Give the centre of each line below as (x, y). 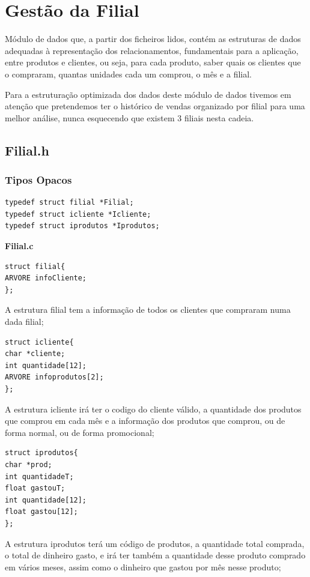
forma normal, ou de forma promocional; (80, 432)
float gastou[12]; (41, 512)
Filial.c (19, 246)
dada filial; (24, 322)
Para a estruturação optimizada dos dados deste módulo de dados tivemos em (148, 94)
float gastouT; (35, 488)
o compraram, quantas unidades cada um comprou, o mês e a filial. (128, 74)
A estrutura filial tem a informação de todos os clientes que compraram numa (148, 310)
